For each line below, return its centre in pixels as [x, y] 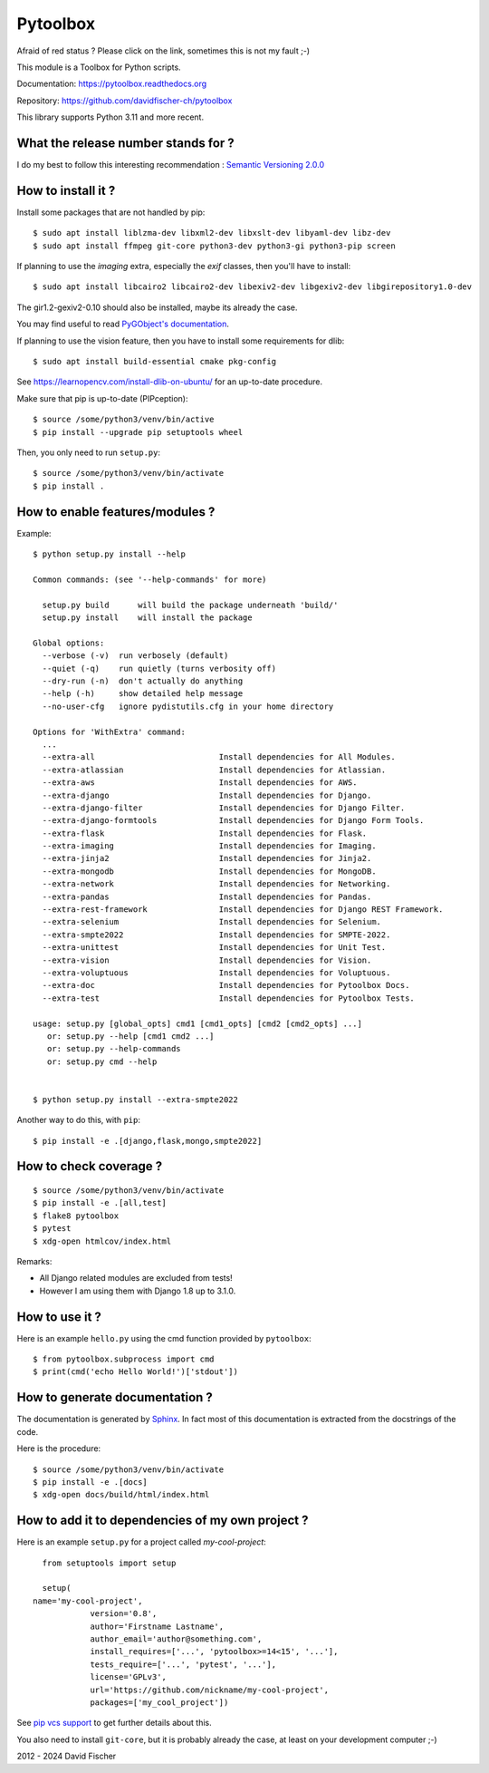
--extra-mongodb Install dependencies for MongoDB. [209, 871]
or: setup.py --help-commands [114, 1049]
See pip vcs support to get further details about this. [114, 1723]
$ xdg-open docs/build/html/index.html [121, 1495]
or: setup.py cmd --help [102, 1061]
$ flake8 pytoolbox [76, 1216]
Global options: [69, 643]
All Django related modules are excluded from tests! [136, 1278]
